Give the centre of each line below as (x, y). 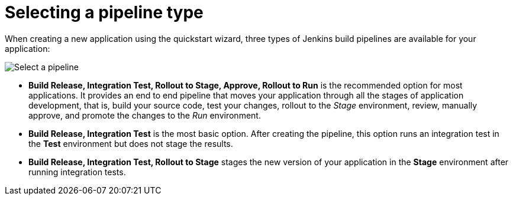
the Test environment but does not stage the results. (131, 143)
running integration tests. (77, 172)
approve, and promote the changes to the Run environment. (145, 115)
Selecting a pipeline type (104, 12)
